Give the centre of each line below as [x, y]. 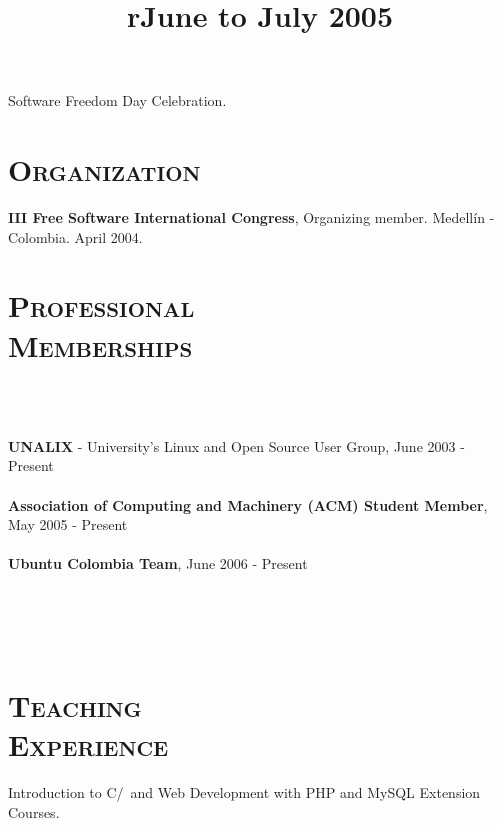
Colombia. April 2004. [75, 236]
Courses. [34, 811]
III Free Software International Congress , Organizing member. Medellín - [251, 217]
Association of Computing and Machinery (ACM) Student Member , [248, 504]
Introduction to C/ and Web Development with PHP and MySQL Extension [244, 792]
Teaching [75, 704]
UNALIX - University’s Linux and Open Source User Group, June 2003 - [236, 445]
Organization [104, 169]
